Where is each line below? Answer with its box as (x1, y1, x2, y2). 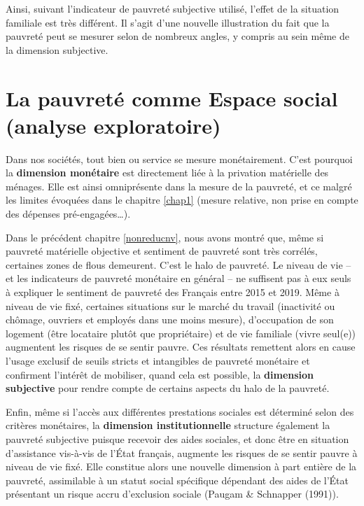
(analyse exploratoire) (6, 111, 221, 139)
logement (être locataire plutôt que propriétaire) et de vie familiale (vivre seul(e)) (6, 325, 356, 340)
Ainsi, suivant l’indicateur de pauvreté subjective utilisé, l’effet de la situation (6, 1, 339, 15)
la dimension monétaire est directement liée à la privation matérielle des (6, 165, 329, 180)
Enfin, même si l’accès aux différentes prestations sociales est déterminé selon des (6, 404, 354, 419)
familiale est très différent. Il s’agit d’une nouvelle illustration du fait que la (6, 15, 330, 29)
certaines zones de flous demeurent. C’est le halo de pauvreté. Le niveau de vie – (6, 257, 351, 272)
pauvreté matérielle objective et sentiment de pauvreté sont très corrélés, (6, 244, 318, 258)
